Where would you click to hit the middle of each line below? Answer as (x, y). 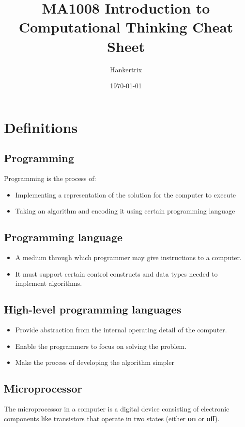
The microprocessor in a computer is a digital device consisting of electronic (117, 409)
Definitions (41, 127)
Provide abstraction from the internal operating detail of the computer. (121, 330)
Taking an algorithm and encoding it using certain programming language (125, 211)
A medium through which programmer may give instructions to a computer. (128, 257)
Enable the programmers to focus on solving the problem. (101, 346)
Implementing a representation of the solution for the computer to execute (126, 194)
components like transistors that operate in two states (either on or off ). (112, 418)
